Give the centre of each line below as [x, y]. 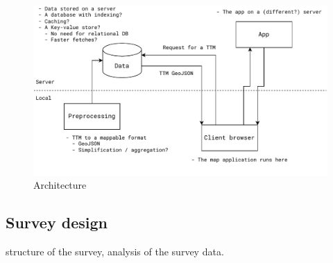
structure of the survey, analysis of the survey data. [115, 252]
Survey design [57, 222]
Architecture [60, 185]
